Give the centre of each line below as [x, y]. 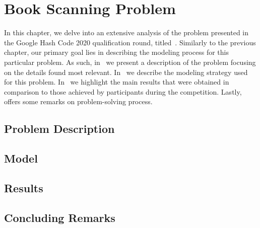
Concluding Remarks [60, 217]
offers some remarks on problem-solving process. [78, 101]
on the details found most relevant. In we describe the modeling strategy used [126, 72]
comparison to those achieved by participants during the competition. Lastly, [123, 91]
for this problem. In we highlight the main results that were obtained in [117, 82]
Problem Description [59, 129]
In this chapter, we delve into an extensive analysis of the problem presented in [126, 32]
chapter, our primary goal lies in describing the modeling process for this [116, 52]
